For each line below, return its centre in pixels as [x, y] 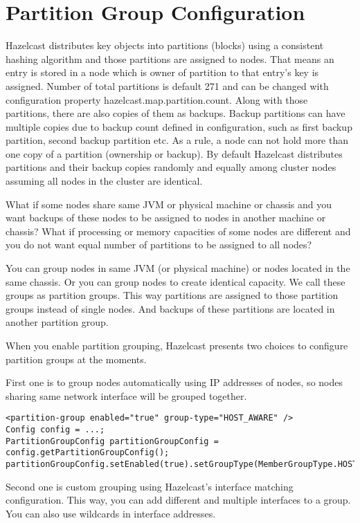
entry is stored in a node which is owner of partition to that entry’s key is [162, 72]
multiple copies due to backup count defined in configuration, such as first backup [179, 126]
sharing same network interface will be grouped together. [126, 395]
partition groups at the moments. [76, 359]
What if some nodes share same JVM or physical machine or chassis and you [169, 204]
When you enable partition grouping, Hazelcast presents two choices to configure [177, 345]
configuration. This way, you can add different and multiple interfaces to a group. [178, 500]
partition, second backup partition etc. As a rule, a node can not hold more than [177, 140]
